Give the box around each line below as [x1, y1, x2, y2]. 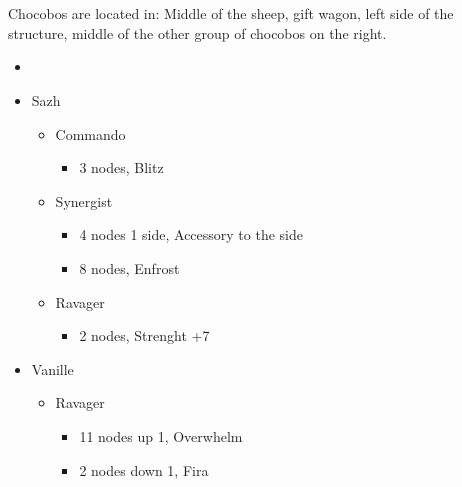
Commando [55, 123, 126, 144]
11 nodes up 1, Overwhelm [79, 425, 243, 446]
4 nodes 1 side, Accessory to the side [79, 224, 303, 245]
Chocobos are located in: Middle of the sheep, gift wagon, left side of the [8, 3, 454, 24]
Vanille [31, 358, 74, 379]
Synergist [55, 190, 113, 211]
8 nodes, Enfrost [79, 257, 180, 278]
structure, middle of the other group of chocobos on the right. [8, 22, 387, 43]
